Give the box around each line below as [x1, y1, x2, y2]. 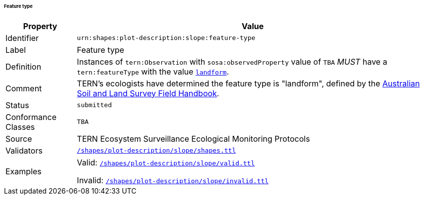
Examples [5, 166, 42, 176]
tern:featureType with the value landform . [77, 66, 229, 77]
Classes [5, 121, 35, 132]
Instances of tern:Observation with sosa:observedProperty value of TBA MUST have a [77, 56, 387, 67]
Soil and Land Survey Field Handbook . [77, 88, 219, 98]
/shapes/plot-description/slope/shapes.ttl [77, 147, 236, 155]
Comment [5, 83, 42, 93]
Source [5, 133, 32, 144]
